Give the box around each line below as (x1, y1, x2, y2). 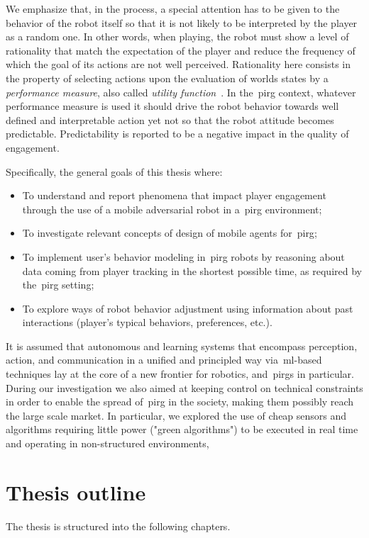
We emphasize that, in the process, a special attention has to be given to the (6, 1, 340, 16)
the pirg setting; (22, 277, 94, 292)
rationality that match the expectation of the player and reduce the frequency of (6, 43, 356, 57)
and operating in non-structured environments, (6, 436, 209, 451)
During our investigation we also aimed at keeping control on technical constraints (6, 380, 363, 395)
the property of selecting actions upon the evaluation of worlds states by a (6, 70, 329, 85)
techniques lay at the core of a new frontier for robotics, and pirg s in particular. (6, 366, 354, 381)
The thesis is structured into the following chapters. (6, 518, 231, 533)
